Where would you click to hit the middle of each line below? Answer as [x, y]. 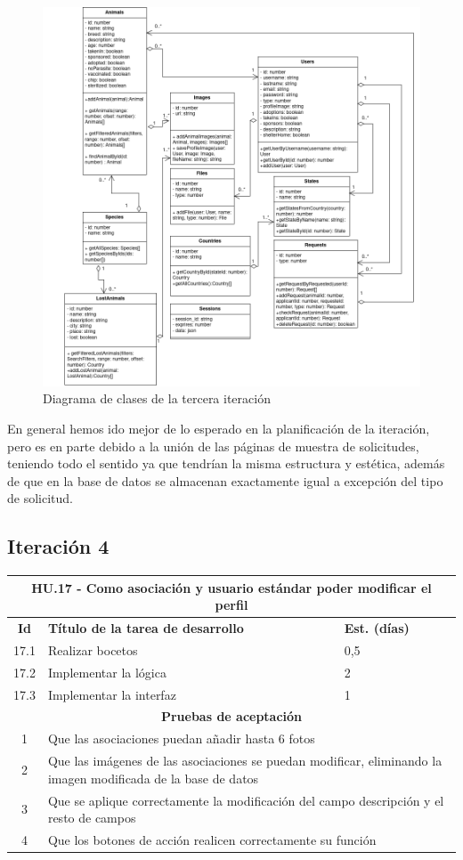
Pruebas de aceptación [231, 716]
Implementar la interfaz [112, 694]
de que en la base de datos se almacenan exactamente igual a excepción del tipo [225, 480]
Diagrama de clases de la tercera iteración [157, 398]
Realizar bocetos [93, 649]
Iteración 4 [58, 546]
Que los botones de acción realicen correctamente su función [212, 840]
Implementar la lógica [107, 672]
